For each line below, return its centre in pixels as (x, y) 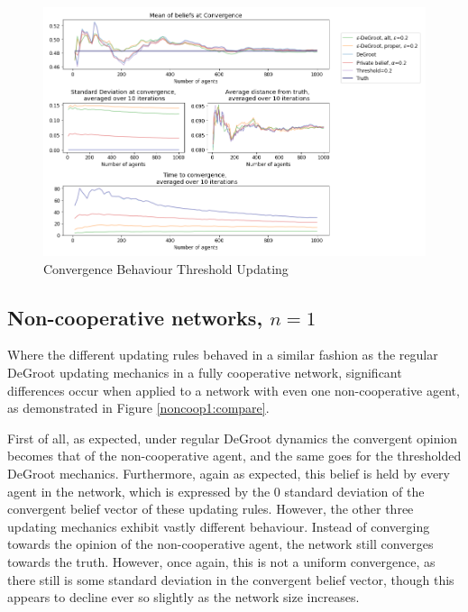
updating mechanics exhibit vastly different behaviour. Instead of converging (219, 526)
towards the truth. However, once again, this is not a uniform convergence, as (221, 561)
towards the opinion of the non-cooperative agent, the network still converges (220, 544)
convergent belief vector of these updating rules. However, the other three (211, 509)
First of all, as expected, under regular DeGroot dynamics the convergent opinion (233, 438)
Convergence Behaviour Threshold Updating (166, 268)
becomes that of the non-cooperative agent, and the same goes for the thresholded (234, 456)
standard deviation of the (354, 491)
